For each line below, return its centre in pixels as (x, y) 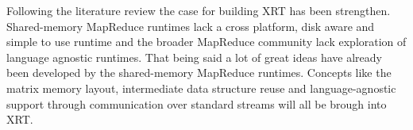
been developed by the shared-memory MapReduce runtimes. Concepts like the (199, 73)
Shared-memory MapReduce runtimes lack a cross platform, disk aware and (191, 26)
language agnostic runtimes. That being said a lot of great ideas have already (194, 57)
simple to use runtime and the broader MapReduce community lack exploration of (206, 42)
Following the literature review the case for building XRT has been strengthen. (199, 10)
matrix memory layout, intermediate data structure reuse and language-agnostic (201, 88)
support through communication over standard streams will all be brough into (197, 103)
